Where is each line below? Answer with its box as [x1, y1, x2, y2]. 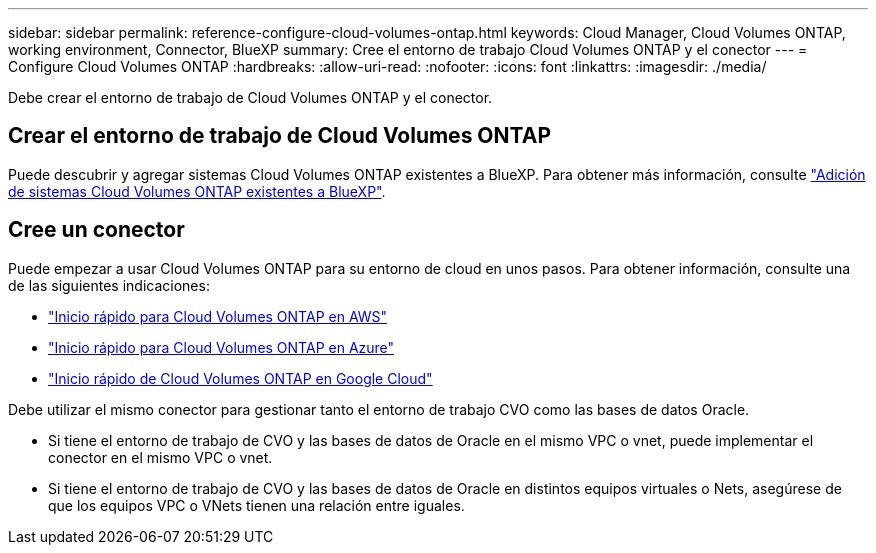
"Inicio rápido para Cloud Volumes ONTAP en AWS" [48, 307, 388, 325]
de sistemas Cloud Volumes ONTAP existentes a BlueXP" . [8, 182, 386, 200]
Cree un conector [8, 217, 185, 243]
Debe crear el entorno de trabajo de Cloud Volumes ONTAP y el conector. [8, 89, 493, 106]
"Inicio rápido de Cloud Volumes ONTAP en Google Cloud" [48, 369, 433, 387]
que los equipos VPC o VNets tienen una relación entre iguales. [48, 496, 465, 514]
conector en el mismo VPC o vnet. [48, 448, 273, 466]
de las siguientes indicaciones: [8, 276, 210, 294]
